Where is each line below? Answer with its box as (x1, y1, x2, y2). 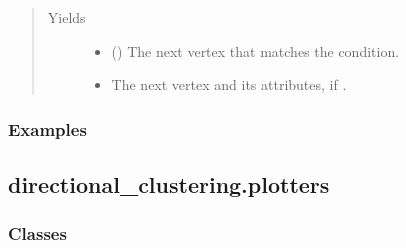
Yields (47, 7, 86, 27)
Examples (8, 116, 87, 141)
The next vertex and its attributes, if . (111, 74, 347, 95)
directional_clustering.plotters (8, 169, 330, 200)
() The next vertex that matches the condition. (111, 40, 400, 61)
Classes (8, 221, 67, 246)
